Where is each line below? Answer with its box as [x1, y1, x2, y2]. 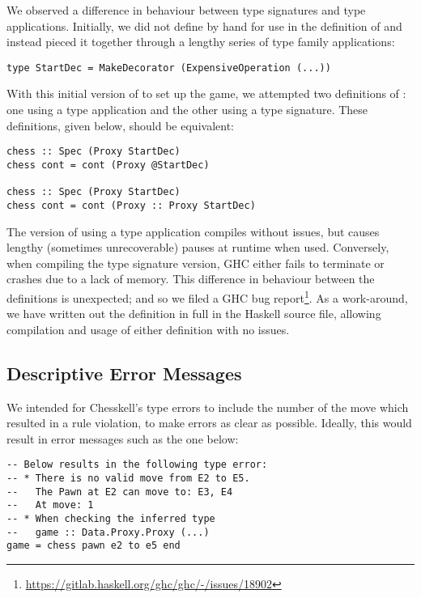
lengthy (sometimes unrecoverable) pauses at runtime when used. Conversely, [6, 239, 389, 256]
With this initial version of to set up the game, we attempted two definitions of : [6, 85, 406, 102]
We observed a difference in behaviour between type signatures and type [6, 2, 366, 18]
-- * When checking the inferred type [6, 512, 215, 524]
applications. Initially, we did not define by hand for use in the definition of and [6, 17, 402, 34]
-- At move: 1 [6, 499, 94, 511]
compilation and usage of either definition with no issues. [6, 320, 290, 337]
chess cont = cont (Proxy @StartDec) [6, 159, 210, 171]
